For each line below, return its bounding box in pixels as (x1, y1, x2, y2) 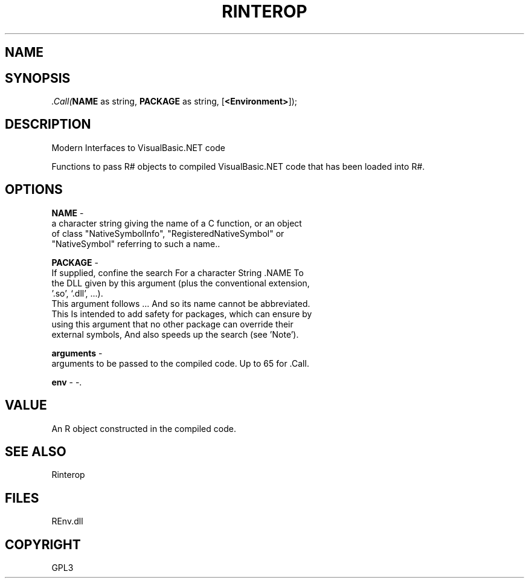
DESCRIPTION (5, 117, 91, 132)
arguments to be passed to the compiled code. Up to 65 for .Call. (51, 358, 309, 369)
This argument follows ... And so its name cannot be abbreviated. (51, 298, 310, 309)
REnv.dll (51, 516, 83, 527)
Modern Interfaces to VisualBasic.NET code (51, 142, 225, 153)
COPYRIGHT (5, 536, 81, 552)
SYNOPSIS (5, 70, 71, 86)
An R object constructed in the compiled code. (51, 423, 236, 434)
